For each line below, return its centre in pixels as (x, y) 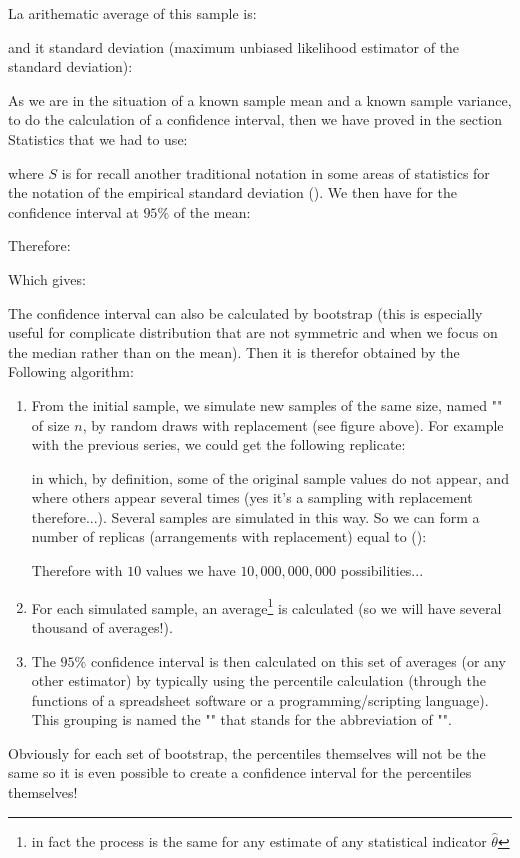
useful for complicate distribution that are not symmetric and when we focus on (253, 332)
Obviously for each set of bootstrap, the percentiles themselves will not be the (247, 752)
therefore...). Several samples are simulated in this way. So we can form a (255, 516)
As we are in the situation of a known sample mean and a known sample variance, (260, 99)
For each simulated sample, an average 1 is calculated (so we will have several (266, 606)
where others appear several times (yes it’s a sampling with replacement (252, 497)
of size (50, 424)
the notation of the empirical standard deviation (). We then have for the (233, 192)
